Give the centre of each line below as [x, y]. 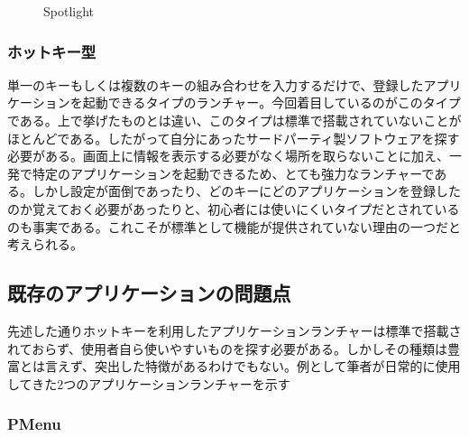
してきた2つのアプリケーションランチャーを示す [149, 383]
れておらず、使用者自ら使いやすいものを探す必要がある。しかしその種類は [227, 348]
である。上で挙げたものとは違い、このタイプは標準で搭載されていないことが [234, 120]
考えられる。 [45, 244]
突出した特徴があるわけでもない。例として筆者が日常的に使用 [278, 366]
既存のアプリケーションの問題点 [149, 293]
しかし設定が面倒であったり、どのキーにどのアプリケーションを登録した [247, 191]
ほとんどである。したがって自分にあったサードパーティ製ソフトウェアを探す [234, 138]
